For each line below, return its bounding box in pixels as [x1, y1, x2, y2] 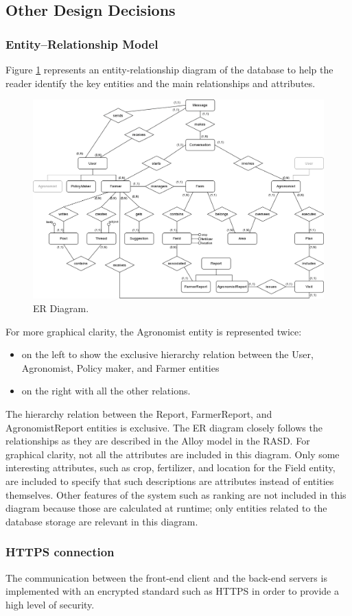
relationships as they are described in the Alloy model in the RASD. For [5, 434, 310, 448]
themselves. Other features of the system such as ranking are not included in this [5, 487, 347, 501]
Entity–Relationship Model [5, 35, 159, 52]
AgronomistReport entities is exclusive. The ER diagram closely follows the [5, 420, 322, 434]
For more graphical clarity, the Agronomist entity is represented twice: [5, 324, 302, 338]
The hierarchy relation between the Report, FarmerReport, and [5, 407, 272, 420]
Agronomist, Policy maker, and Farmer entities [21, 360, 220, 375]
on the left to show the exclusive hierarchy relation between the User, [21, 347, 314, 362]
